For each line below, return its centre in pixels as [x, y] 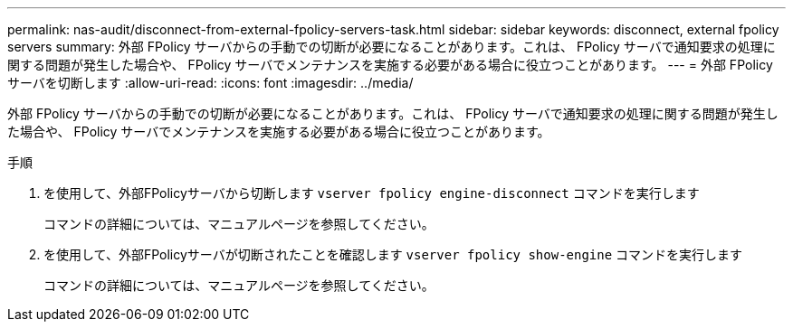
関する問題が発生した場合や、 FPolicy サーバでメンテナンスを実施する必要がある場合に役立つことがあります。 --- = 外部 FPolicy [390, 65]
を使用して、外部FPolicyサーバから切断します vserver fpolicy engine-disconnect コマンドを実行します [372, 193]
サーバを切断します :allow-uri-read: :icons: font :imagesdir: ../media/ [210, 83]
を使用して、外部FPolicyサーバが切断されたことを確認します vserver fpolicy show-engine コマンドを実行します [393, 254]
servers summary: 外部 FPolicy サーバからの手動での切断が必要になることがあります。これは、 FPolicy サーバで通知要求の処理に [392, 47]
